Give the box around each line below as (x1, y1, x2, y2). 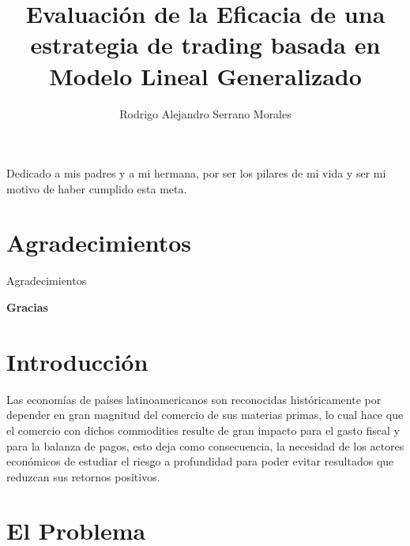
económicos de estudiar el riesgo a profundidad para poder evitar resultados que (6, 453, 394, 469)
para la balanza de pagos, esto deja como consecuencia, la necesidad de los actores (6, 437, 404, 454)
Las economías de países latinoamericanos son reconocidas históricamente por (6, 391, 382, 407)
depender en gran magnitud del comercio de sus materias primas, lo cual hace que (6, 406, 404, 423)
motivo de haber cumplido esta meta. (6, 180, 187, 196)
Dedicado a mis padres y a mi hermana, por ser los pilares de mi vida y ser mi (6, 165, 386, 181)
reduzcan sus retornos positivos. (6, 468, 160, 484)
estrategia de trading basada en (30, 28, 381, 61)
